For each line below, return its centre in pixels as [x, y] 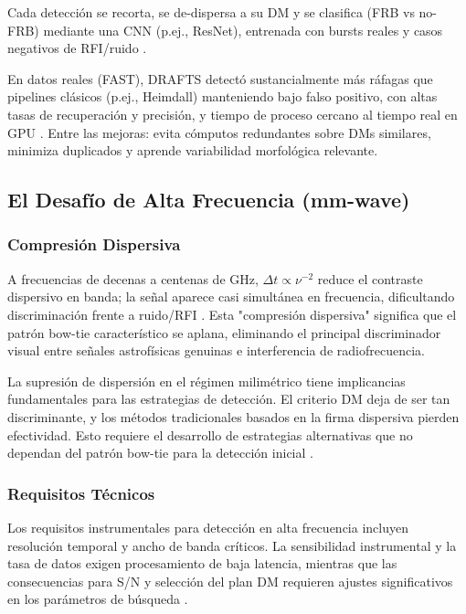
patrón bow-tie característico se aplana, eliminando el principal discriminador [224, 332]
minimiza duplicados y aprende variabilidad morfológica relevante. [193, 150]
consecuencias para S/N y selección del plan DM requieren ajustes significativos [230, 581]
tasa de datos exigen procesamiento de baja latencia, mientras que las [202, 563]
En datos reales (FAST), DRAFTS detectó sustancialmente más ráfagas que [220, 78]
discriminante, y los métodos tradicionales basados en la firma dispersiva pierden [233, 416]
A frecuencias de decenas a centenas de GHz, [133, 278]
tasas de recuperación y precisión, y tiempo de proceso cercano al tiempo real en [233, 114]
